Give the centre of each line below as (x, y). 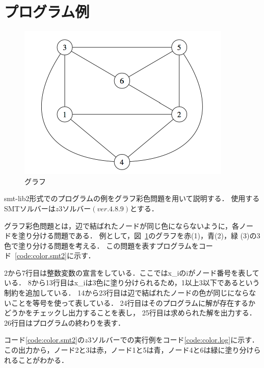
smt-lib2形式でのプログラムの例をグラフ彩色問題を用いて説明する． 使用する (132, 198)
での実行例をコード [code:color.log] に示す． (189, 340)
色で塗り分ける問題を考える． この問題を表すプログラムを (101, 245)
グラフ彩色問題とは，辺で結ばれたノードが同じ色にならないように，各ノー (129, 225)
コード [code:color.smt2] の (45, 340)
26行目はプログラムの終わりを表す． (65, 322)
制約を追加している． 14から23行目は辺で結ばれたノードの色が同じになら (127, 293)
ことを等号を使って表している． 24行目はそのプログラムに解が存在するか (133, 302)
